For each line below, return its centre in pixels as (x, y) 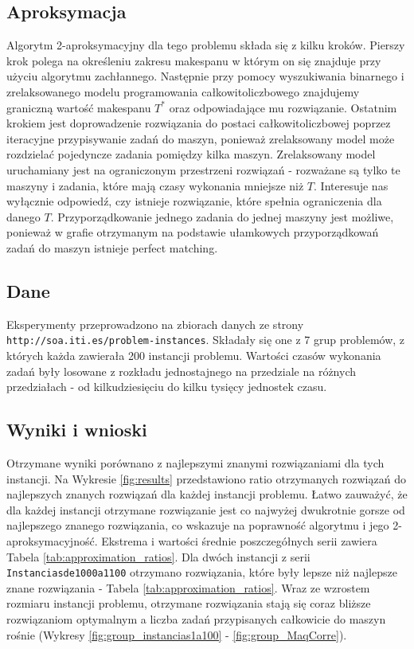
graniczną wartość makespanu (79, 107)
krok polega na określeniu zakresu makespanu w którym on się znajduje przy (194, 60)
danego (23, 216)
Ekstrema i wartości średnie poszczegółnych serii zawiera (239, 540)
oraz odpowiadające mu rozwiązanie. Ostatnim (283, 107)
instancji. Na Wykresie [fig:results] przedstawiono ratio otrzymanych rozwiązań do (206, 478)
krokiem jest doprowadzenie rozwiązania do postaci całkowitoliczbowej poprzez (199, 123)
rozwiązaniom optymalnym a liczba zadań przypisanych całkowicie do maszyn (196, 618)
